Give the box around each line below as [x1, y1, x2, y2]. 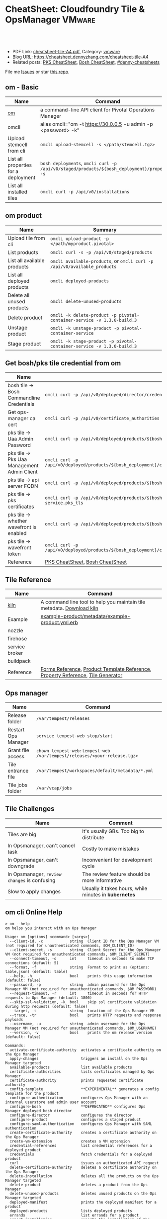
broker [7, 650, 23, 657]
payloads [5, 1017, 23, 1022]
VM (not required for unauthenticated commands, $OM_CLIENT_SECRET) [5, 952, 150, 957]
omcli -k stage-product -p [50, 338, 114, 344]
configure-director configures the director [9, 1113, 133, 1118]
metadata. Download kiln [40, 605, 98, 612]
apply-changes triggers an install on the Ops [9, 1056, 148, 1061]
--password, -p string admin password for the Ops [9, 982, 146, 987]
